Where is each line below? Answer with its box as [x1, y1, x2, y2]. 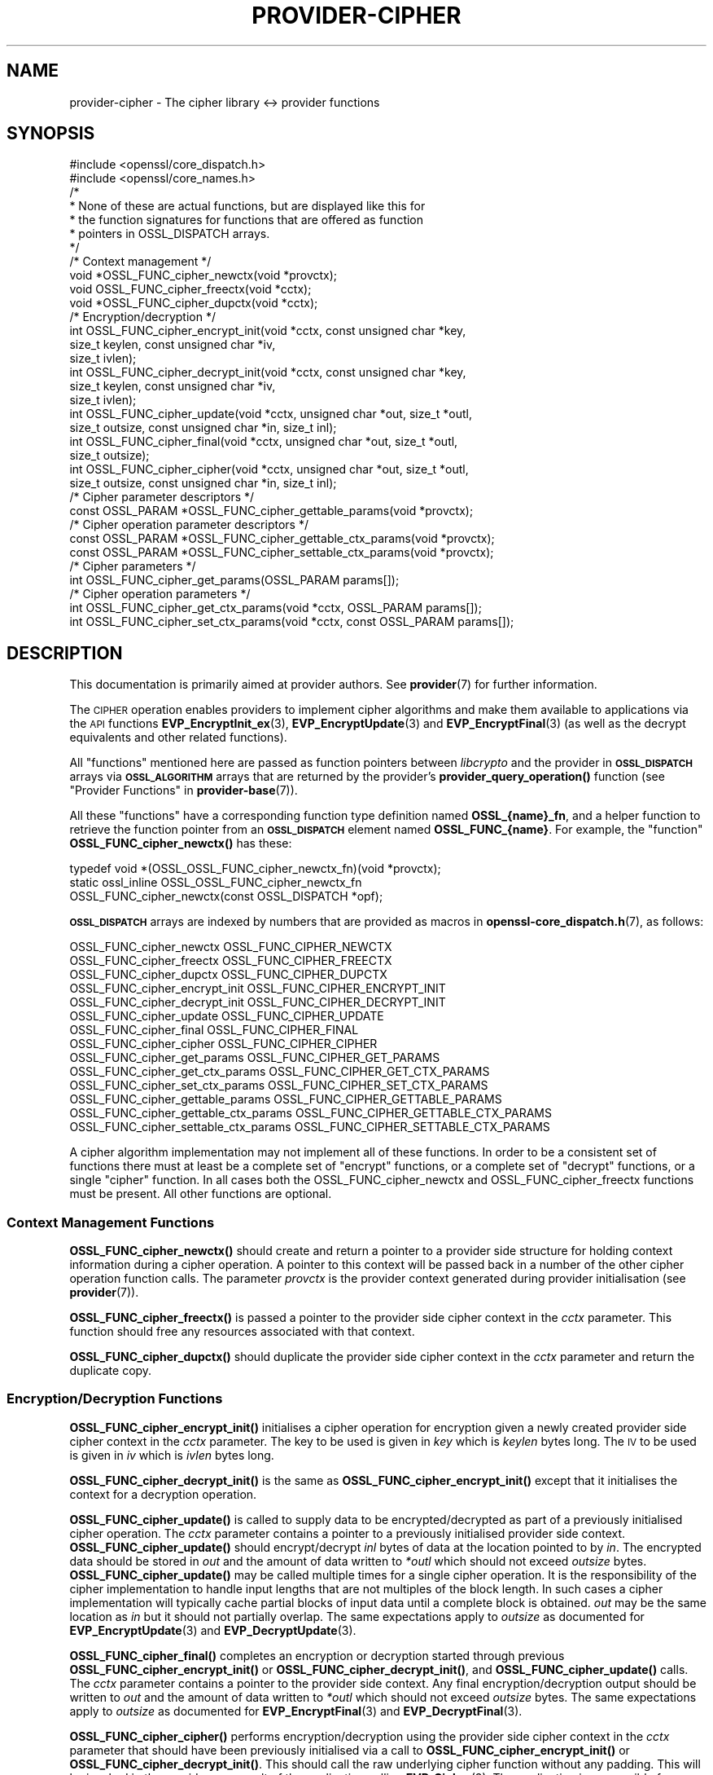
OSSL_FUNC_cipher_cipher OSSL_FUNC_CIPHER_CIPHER [69, 1037, 378, 1051]
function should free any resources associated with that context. [69, 1324, 415, 1339]
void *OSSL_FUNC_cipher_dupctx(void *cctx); [69, 296, 318, 311]
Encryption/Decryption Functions [7, 1390, 223, 1407]
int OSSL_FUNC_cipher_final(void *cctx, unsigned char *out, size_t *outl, [69, 434, 458, 449]
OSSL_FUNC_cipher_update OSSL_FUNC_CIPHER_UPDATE [69, 1009, 384, 1024]
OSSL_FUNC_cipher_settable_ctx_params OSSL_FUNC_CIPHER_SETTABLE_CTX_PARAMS [69, 1120, 550, 1134]
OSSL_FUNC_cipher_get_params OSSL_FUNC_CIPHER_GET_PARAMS [69, 1050, 440, 1065]
